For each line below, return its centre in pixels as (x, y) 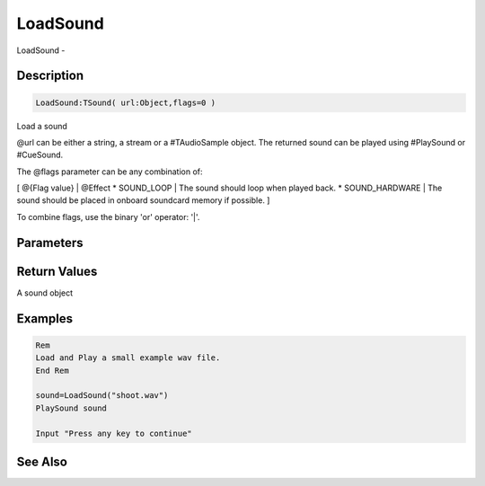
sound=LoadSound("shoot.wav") (102, 396)
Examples (45, 318)
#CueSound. (40, 155)
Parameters (50, 243)
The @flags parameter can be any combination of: (110, 172)
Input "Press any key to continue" (114, 433)
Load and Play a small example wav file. (128, 358)
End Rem (52, 370)
